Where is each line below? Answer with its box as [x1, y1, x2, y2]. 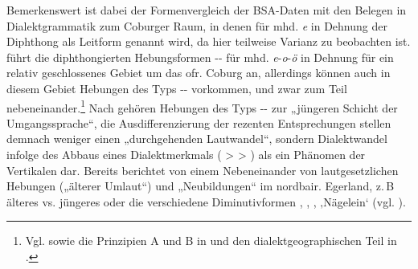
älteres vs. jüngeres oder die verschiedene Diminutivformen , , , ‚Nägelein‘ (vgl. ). [6, 193, 406, 210]
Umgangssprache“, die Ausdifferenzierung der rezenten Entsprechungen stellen [6, 114, 391, 131]
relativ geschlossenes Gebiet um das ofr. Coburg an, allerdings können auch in [6, 64, 391, 81]
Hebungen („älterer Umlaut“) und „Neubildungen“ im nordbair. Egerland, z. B [6, 177, 395, 194]
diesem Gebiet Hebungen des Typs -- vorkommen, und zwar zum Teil [6, 79, 347, 96]
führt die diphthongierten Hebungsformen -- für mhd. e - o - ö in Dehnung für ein [6, 48, 394, 65]
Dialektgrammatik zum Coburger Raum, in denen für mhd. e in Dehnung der [6, 17, 387, 34]
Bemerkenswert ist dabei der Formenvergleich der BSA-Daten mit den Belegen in [6, 2, 407, 18]
